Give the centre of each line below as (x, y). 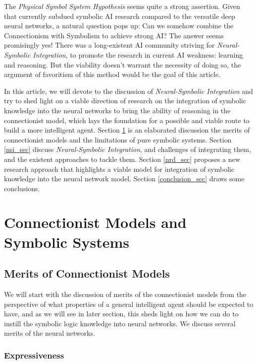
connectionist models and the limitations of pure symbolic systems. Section (118, 139)
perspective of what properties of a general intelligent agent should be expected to (129, 304)
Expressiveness (34, 355)
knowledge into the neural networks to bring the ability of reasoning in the (117, 110)
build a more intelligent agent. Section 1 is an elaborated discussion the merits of (127, 130)
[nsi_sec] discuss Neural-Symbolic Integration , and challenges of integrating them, (128, 149)
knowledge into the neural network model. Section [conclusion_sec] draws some (124, 179)
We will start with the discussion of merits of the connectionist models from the (125, 294)
